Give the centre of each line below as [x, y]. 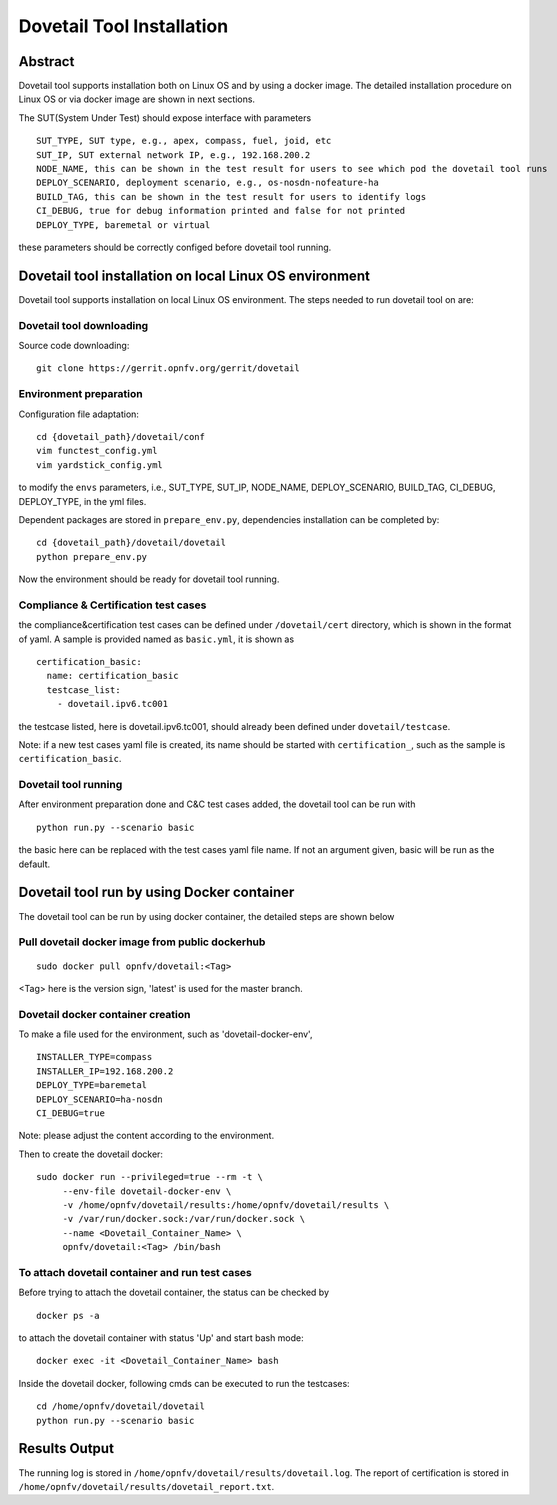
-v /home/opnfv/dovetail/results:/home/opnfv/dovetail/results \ [226, 1204]
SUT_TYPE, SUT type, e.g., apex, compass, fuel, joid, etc [184, 141]
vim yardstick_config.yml [100, 464]
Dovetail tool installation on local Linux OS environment [194, 275]
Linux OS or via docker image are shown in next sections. [136, 99]
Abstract [46, 61]
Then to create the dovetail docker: [91, 1154]
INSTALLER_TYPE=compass [94, 1057]
